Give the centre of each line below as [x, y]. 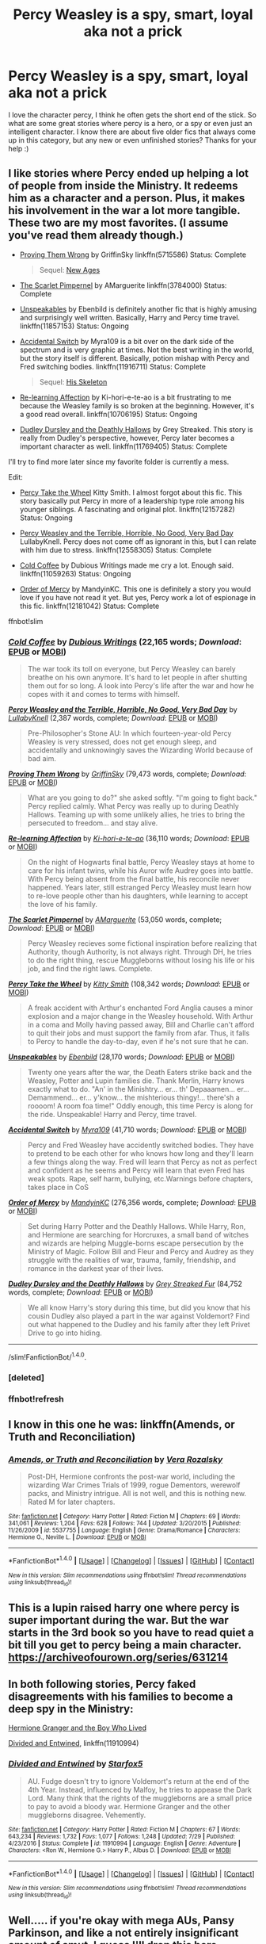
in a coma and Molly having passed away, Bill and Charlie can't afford [141, 1025]
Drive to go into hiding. [65, 1333]
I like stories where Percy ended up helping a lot [129, 173]
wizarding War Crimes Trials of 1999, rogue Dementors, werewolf [134, 1485]
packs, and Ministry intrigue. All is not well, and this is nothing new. [137, 1494]
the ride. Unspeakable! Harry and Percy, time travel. [112, 1115]
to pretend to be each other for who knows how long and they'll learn [141, 1154]
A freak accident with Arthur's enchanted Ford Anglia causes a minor [140, 1008]
